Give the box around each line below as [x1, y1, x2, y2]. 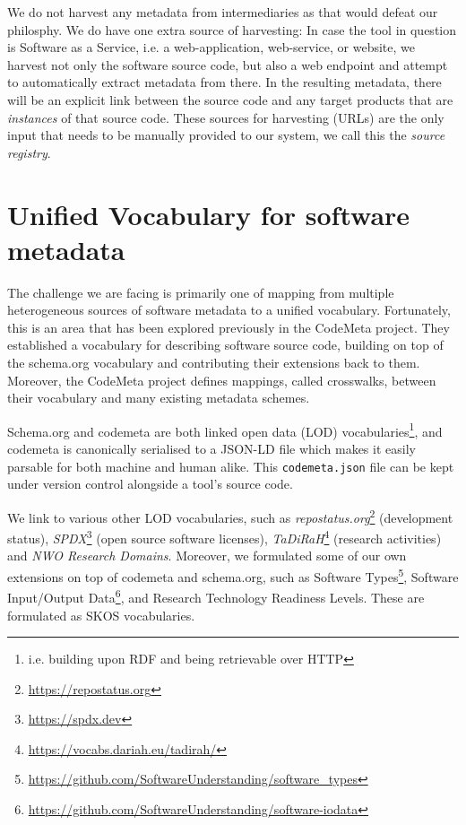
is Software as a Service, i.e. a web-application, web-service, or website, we [7, 38, 415, 56]
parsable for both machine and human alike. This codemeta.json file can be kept [7, 456, 454, 475]
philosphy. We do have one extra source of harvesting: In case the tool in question [7, 20, 457, 39]
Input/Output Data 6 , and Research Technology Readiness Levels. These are [7, 586, 425, 606]
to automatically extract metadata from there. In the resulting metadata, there [7, 73, 442, 91]
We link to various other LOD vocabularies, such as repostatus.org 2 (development [7, 505, 453, 526]
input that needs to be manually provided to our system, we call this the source [7, 126, 445, 144]
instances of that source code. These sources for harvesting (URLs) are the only [7, 108, 444, 126]
